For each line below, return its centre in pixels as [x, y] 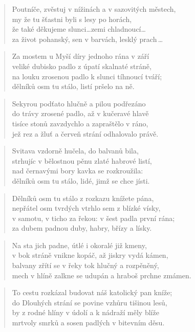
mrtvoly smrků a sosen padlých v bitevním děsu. [88, 323]
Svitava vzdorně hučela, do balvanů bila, [75, 151]
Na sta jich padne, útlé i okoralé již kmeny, [79, 245]
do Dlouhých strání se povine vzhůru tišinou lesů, [90, 302]
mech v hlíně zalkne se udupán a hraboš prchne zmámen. [102, 275]
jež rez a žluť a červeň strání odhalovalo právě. [85, 133]
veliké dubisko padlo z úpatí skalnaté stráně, [82, 66]
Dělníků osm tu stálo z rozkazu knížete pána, [83, 198]
